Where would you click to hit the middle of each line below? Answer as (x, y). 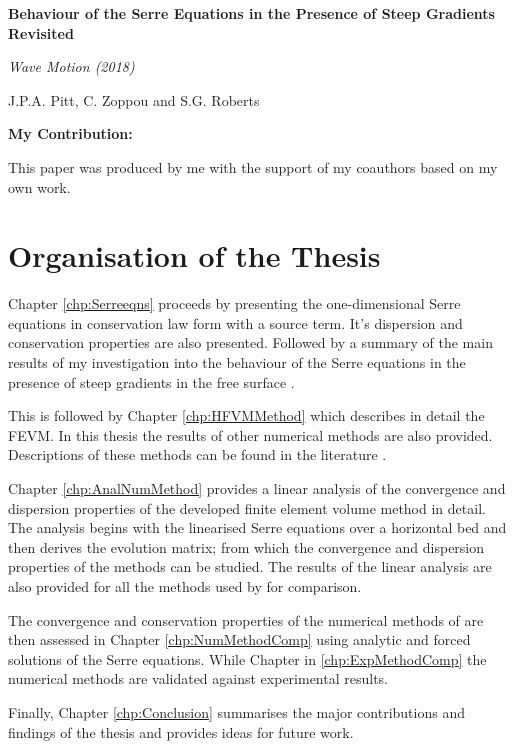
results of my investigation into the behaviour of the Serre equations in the (237, 362)
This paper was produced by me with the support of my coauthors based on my (253, 166)
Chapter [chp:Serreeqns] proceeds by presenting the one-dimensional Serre (234, 303)
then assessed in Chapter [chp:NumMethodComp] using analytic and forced (239, 639)
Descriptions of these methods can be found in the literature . (197, 454)
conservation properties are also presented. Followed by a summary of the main (250, 342)
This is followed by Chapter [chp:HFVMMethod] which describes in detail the (246, 415)
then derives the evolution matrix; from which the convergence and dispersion (246, 546)
